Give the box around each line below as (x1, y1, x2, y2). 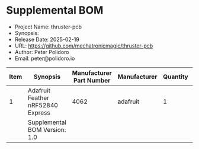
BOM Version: (27, 125, 66, 134)
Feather (27, 93, 49, 102)
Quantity (162, 72, 188, 81)
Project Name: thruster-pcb (14, 23, 82, 30)
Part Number (73, 76, 111, 84)
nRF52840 (27, 101, 58, 109)
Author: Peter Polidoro (14, 48, 69, 55)
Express (27, 108, 50, 116)
